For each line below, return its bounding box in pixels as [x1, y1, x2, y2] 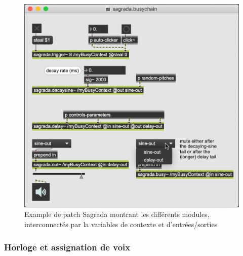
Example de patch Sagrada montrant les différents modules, [24, 209, 210, 220]
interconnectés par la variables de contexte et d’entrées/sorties [24, 219, 218, 229]
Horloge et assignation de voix [4, 240, 131, 253]
